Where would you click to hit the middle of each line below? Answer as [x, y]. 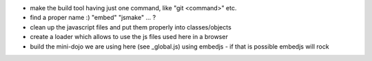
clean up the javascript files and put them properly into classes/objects [131, 27]
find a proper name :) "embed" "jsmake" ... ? [93, 18]
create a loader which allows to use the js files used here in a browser [129, 37]
